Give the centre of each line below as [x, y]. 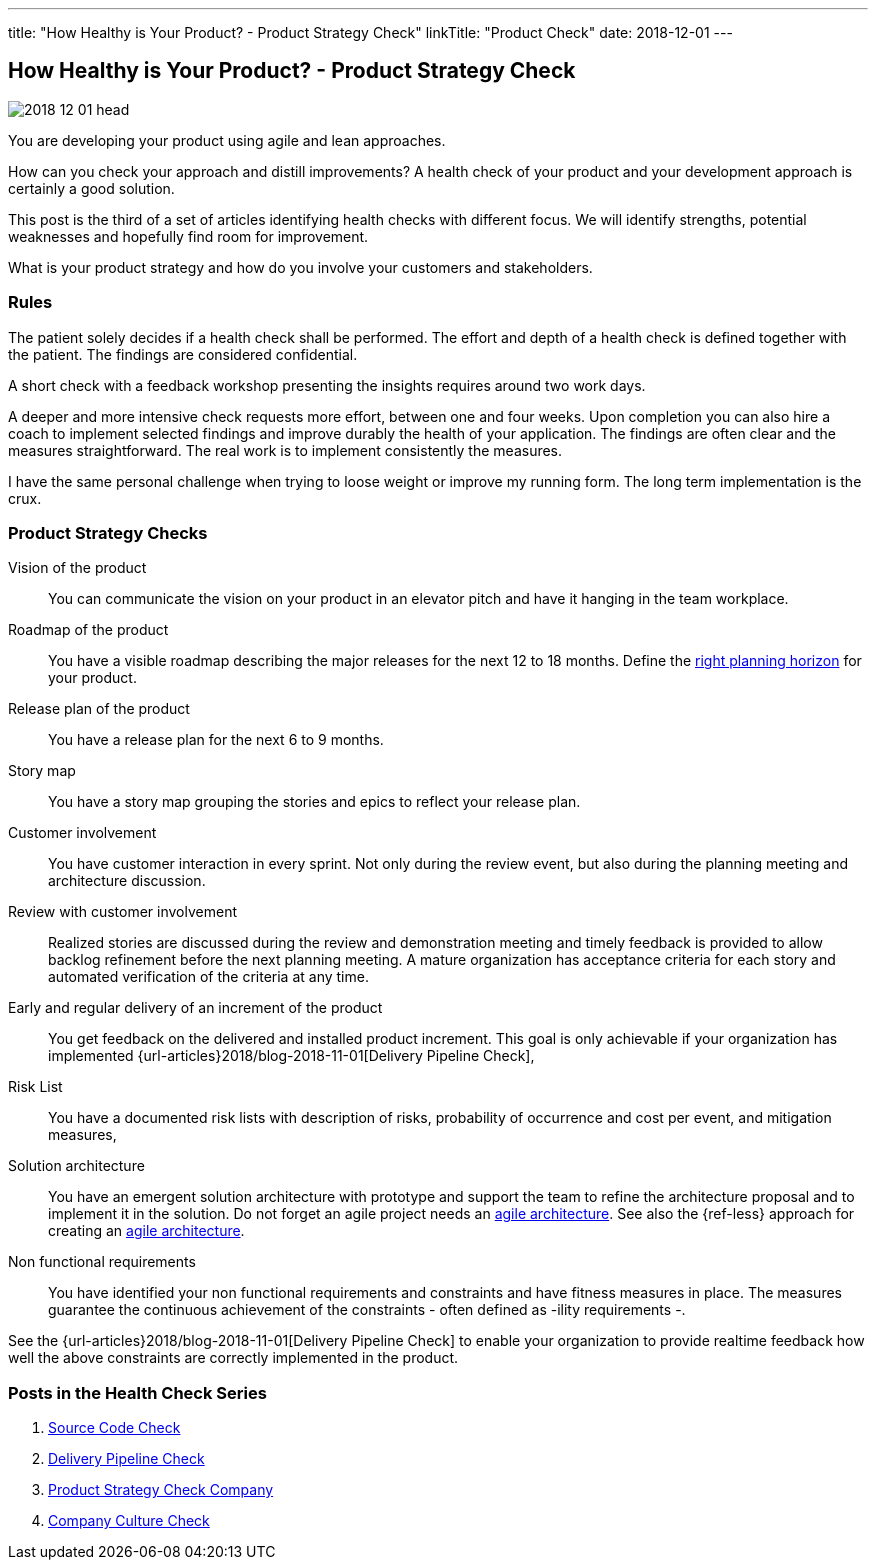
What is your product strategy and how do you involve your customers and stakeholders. [300, 267]
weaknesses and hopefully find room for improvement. [188, 236]
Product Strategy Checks [108, 532]
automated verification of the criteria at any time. [208, 977]
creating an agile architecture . [146, 1231]
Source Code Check [114, 1428]
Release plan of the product [99, 709]
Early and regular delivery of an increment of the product [195, 1008]
